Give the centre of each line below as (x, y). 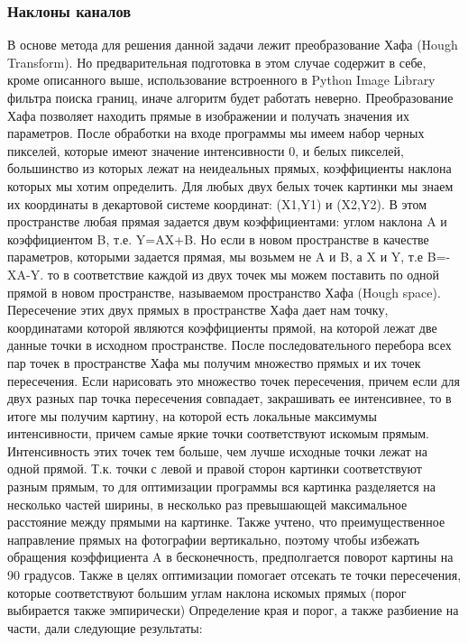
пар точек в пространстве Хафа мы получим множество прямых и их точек (214, 362)
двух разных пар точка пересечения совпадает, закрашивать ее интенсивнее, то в (229, 398)
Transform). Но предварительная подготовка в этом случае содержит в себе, (217, 62)
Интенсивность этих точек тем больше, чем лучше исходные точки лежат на (217, 450)
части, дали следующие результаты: (105, 627)
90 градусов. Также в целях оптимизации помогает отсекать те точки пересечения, (234, 575)
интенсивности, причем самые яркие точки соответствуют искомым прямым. (218, 433)
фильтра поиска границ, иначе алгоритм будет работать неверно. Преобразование (230, 97)
